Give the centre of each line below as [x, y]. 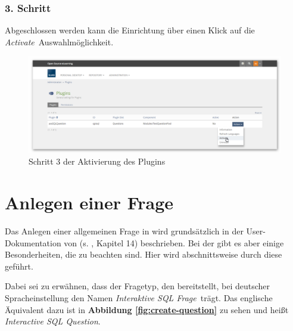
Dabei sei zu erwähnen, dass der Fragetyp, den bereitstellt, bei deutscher [138, 286]
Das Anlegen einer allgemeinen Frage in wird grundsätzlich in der [124, 231]
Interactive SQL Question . [53, 321]
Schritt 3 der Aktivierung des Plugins [97, 161]
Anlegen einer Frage [89, 202]
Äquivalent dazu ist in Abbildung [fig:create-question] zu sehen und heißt [147, 309]
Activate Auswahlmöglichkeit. [59, 41]
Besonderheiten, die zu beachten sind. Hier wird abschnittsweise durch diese [144, 254]
